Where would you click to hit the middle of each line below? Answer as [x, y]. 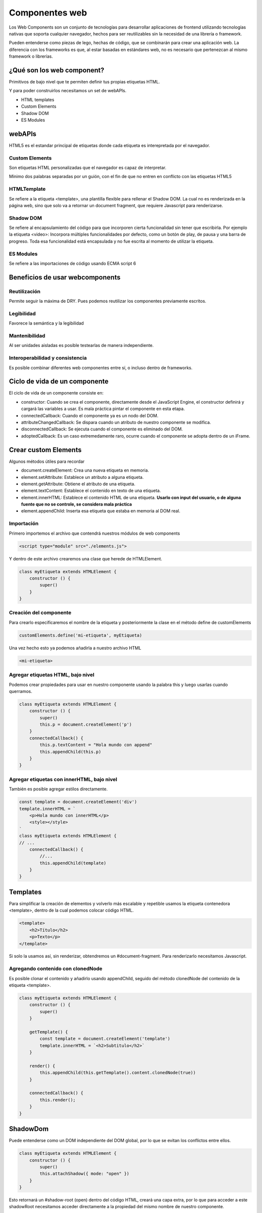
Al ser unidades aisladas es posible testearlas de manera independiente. [81, 345]
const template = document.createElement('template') [105, 1039]
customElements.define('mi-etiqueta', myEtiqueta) [81, 635]
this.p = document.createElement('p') [86, 725]
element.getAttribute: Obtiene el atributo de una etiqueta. [78, 484]
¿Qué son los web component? [57, 70]
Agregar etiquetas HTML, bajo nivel [52, 675]
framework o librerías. [31, 56]
